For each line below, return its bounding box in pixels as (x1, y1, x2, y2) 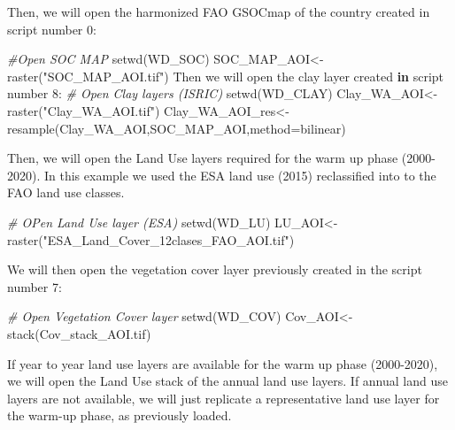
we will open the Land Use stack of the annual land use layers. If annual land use (7, 372, 448, 390)
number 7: (7, 277, 62, 296)
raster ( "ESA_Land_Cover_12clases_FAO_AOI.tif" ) (7, 230, 295, 249)
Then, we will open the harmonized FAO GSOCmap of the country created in (7, 3, 430, 20)
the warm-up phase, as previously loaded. (7, 406, 232, 425)
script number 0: (7, 19, 96, 38)
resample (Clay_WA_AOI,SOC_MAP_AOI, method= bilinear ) (7, 119, 346, 137)
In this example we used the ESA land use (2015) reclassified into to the (43, 165, 436, 184)
